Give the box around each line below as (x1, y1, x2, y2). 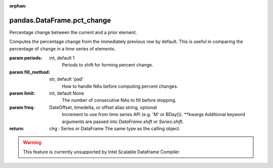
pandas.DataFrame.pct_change (9, 16, 111, 25)
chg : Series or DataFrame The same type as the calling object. (49, 125, 180, 131)
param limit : (9, 90, 35, 96)
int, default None (49, 90, 84, 96)
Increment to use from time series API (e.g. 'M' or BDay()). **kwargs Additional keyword (62, 111, 245, 118)
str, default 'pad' (49, 76, 83, 82)
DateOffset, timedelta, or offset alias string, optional (49, 104, 157, 110)
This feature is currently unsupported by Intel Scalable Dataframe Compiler (23, 149, 179, 155)
